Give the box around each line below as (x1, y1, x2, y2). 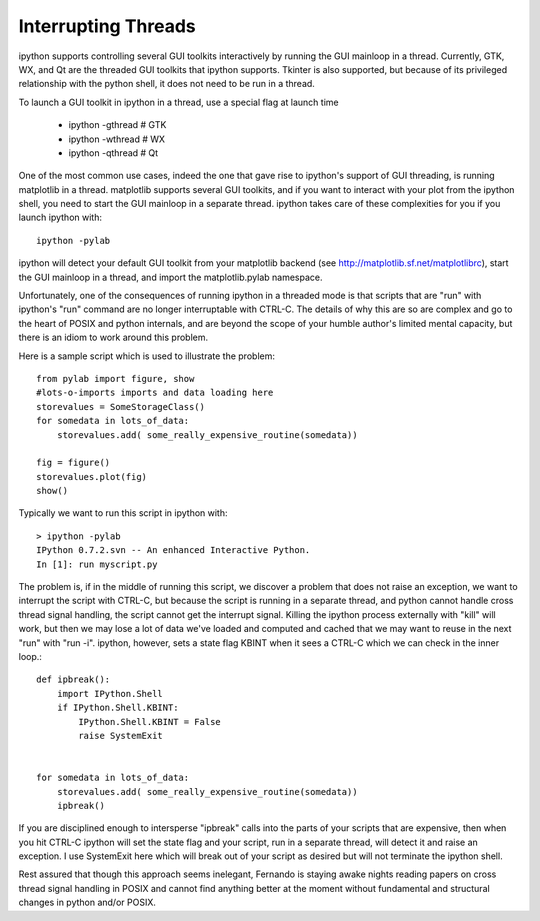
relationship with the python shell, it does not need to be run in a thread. (18, 78, 315, 90)
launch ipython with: (18, 211, 102, 224)
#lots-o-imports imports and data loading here (36, 387, 274, 399)
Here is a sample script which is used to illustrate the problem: (18, 350, 275, 362)
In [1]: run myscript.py (36, 558, 158, 570)
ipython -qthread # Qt (68, 146, 159, 159)
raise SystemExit (78, 730, 164, 741)
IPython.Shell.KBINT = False (78, 716, 222, 727)
